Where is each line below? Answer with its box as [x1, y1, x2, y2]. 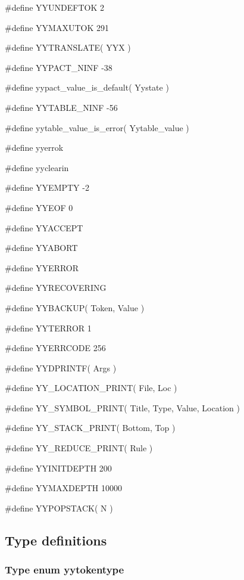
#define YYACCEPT [5, 221, 83, 234]
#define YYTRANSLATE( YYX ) [5, 41, 131, 54]
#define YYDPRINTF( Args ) [5, 361, 117, 374]
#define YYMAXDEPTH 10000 [5, 482, 122, 494]
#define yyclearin [5, 161, 69, 173]
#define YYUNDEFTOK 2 [5, 1, 105, 13]
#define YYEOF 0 [5, 201, 73, 213]
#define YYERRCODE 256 [5, 342, 106, 354]
